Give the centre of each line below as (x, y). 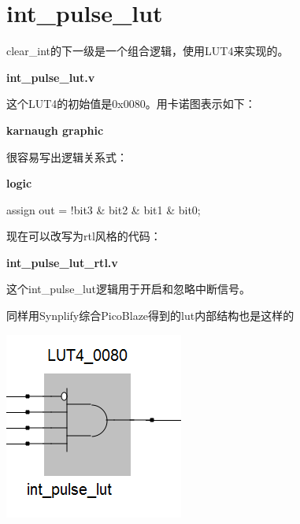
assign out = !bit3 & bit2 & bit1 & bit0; (104, 209)
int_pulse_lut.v (51, 77)
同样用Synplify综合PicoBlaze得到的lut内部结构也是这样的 (150, 316)
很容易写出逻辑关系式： (67, 156)
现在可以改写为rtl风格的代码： (84, 236)
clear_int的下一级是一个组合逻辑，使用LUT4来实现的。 (148, 51)
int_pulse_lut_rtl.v (62, 262)
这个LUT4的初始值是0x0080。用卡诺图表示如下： (131, 104)
